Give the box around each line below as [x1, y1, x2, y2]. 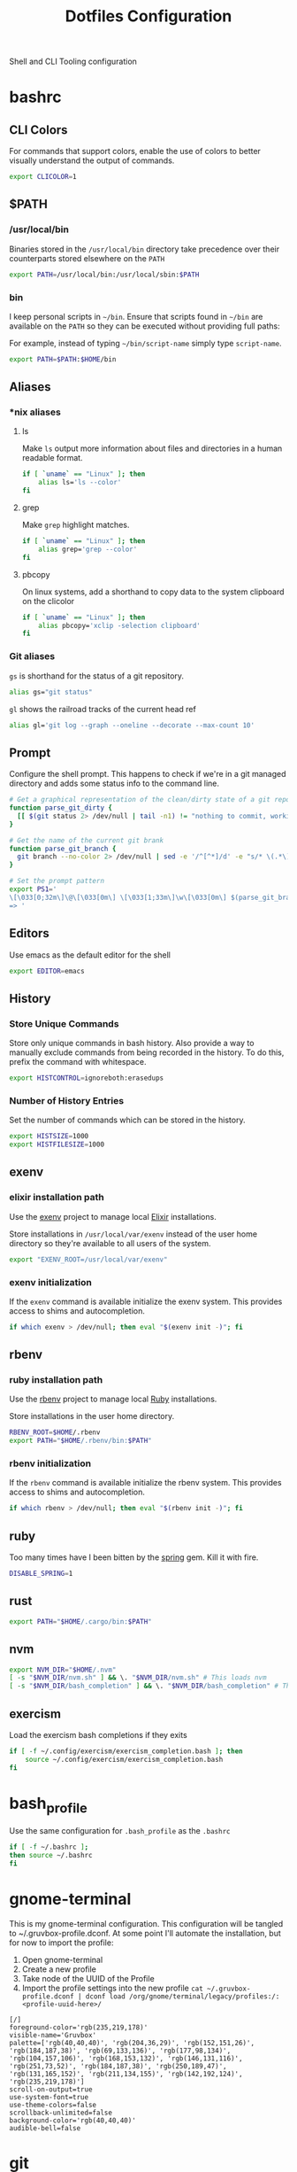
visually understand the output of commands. [9, 155, 175, 166]
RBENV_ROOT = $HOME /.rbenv [9, 1428, 101, 1437]
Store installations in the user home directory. [9, 1411, 175, 1422]
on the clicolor [21, 595, 75, 606]
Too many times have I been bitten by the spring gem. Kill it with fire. [9, 1552, 259, 1563]
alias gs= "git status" [9, 687, 93, 696]
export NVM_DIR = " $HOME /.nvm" [9, 1665, 117, 1674]
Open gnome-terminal [21, 1954, 103, 1965]
